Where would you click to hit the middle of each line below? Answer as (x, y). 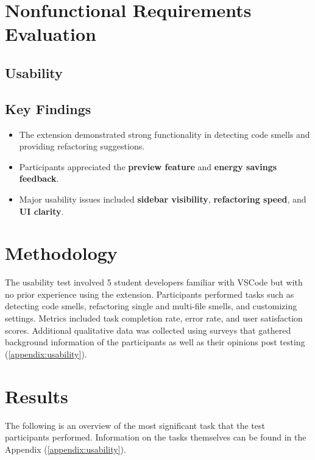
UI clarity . (41, 211)
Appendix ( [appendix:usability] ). (65, 449)
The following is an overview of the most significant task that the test (135, 425)
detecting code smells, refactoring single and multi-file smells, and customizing (151, 306)
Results (37, 396)
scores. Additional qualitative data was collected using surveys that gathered (148, 330)
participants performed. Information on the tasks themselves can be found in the (156, 437)
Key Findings (48, 108)
